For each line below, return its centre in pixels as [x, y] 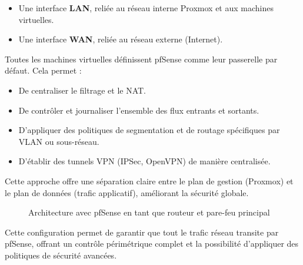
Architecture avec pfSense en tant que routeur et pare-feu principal [149, 212]
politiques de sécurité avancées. [61, 255]
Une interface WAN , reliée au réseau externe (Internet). [121, 39]
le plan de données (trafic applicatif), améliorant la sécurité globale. [127, 192]
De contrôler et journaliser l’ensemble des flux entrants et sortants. [139, 110]
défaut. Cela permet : [43, 70]
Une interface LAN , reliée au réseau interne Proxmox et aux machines [146, 8]
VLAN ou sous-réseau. [59, 141]
